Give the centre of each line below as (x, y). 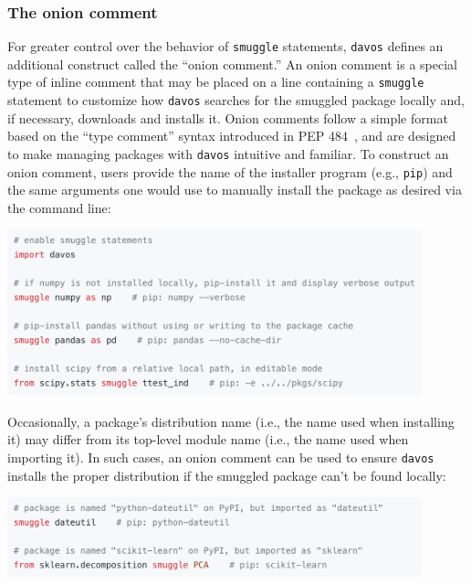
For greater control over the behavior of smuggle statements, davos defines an (225, 46)
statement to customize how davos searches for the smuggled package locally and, (236, 100)
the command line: (59, 207)
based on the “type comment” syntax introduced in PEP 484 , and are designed (232, 136)
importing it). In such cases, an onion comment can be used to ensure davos (221, 457)
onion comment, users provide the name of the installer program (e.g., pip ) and (230, 171)
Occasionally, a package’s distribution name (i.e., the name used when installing (231, 421)
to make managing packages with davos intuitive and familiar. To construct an (228, 153)
